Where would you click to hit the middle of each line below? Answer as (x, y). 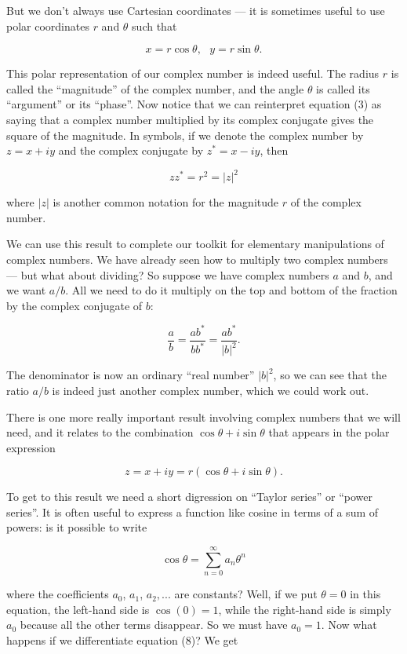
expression (31, 447)
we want (26, 290)
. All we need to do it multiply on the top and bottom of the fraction (231, 290)
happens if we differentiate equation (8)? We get (122, 639)
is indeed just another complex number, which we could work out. (211, 390)
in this (365, 594)
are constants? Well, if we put (246, 594)
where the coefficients (58, 594)
